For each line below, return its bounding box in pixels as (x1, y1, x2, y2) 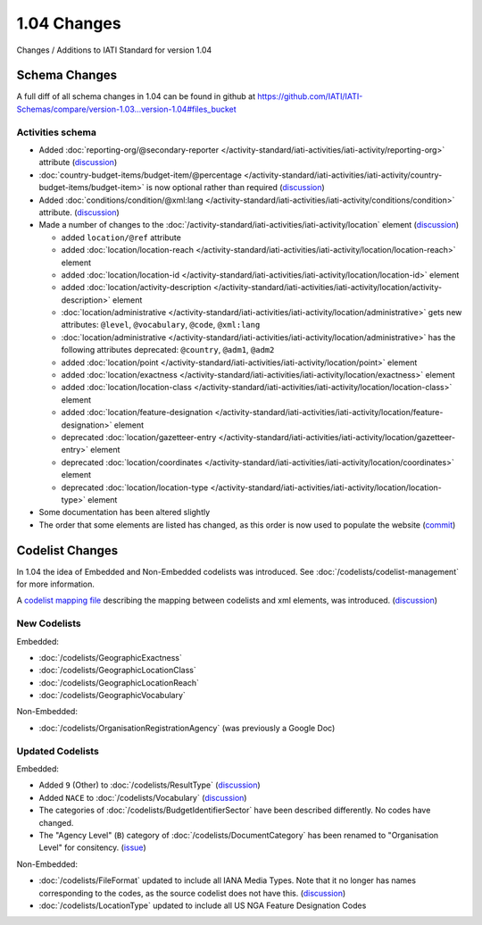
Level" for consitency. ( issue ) (38, 842, 146, 853)
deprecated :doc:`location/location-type (61, 482, 209, 493)
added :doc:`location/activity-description (61, 282, 212, 293)
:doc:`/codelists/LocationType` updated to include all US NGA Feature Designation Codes (38, 900, 367, 911)
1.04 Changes (16, 13, 121, 33)
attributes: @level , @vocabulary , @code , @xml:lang (61, 320, 261, 330)
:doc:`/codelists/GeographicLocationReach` (38, 677, 200, 687)
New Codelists (16, 617, 82, 629)
